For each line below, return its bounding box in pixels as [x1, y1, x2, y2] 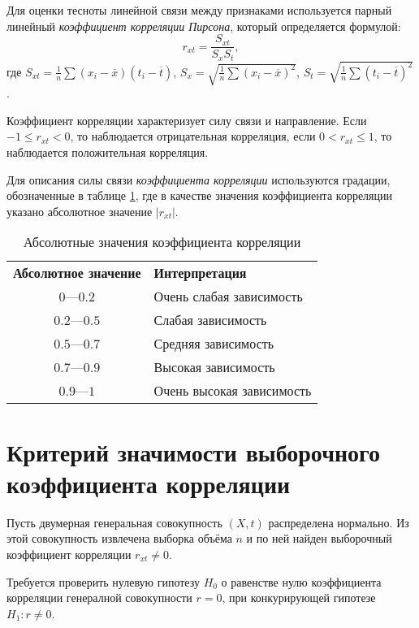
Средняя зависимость [153, 334, 274, 353]
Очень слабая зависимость [153, 287, 303, 306]
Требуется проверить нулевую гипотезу [6, 573, 200, 590]
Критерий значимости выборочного [6, 435, 381, 468]
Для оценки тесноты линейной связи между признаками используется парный [6, 2, 392, 18]
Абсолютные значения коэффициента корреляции [24, 232, 301, 252]
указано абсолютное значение [6, 202, 153, 219]
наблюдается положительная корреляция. [6, 144, 209, 161]
